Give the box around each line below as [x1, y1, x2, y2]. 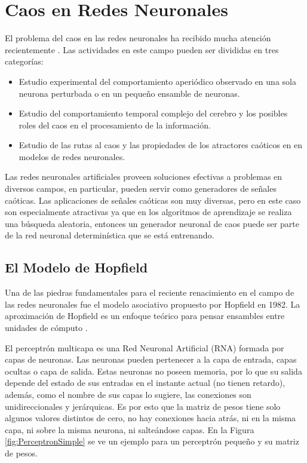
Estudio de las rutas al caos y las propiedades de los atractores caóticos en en [19, 139, 303, 151]
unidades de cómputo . [5, 321, 88, 334]
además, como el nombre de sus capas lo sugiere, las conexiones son [5, 388, 251, 400]
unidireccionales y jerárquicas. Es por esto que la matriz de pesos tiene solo [5, 400, 281, 412]
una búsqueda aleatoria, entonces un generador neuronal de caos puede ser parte [5, 217, 299, 229]
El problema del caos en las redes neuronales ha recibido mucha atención [5, 32, 271, 44]
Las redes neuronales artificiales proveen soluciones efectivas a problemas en [5, 170, 283, 183]
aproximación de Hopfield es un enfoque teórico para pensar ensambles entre [5, 309, 285, 322]
